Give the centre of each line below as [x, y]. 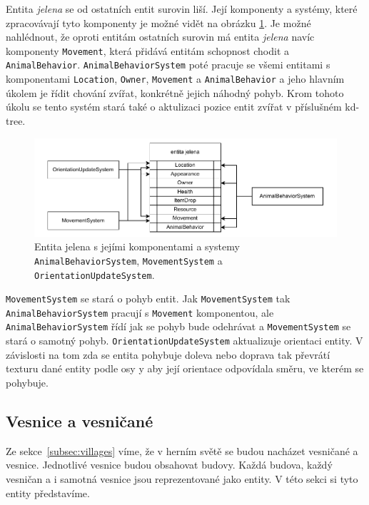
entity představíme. [48, 493]
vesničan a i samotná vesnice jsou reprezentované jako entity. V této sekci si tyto [182, 478]
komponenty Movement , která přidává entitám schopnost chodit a [148, 50]
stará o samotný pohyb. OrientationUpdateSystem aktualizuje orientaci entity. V [184, 341]
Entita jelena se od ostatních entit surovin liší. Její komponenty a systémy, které [182, 9]
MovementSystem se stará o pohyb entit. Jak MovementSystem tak [148, 299]
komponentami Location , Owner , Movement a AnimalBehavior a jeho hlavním [175, 79]
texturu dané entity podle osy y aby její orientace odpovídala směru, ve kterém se [185, 368]
